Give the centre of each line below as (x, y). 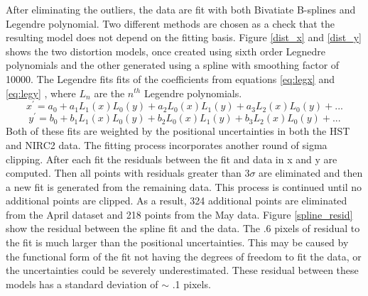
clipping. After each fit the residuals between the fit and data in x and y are (172, 159)
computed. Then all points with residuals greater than (124, 173)
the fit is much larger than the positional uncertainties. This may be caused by (177, 242)
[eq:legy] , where (41, 93)
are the (109, 93)
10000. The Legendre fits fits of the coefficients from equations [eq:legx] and (170, 78)
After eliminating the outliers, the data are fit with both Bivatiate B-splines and (181, 9)
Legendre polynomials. (193, 93)
